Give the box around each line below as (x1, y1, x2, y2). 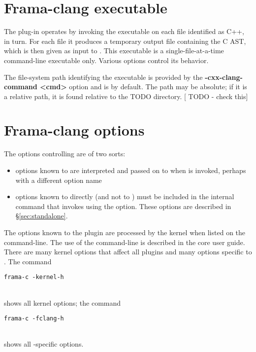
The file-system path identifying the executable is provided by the (4, 71, 203, 82)
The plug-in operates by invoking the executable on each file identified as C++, (4, 26, 244, 36)
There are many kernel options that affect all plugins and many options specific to (4, 246, 252, 257)
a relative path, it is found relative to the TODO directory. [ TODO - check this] (4, 91, 248, 101)
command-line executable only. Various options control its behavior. (4, 55, 209, 65)
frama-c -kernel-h (4, 274, 64, 281)
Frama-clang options (4, 120, 145, 140)
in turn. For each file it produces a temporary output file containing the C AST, (4, 35, 246, 46)
